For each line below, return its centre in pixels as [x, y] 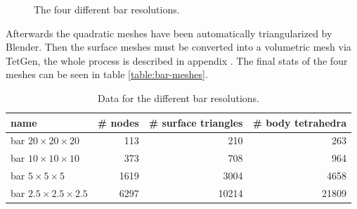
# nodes [118, 122]
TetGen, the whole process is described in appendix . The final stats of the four [177, 60]
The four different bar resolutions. [107, 9]
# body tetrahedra [299, 122]
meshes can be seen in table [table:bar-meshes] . [107, 74]
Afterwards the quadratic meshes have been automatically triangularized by [169, 33]
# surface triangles [196, 122]
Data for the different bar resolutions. [178, 97]
